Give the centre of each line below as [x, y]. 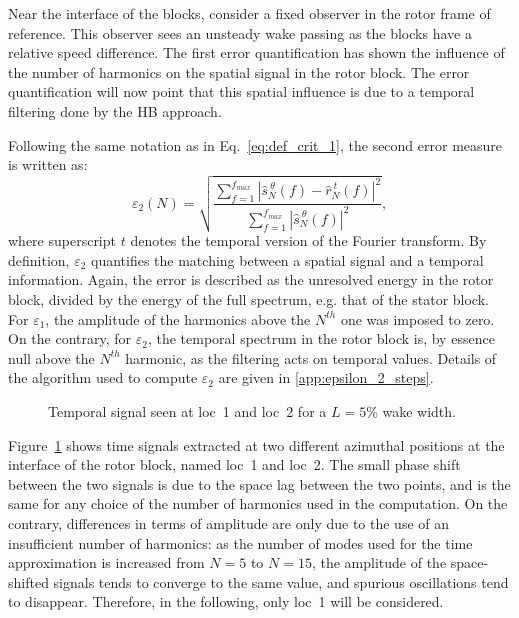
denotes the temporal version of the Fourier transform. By [308, 240]
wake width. [419, 411]
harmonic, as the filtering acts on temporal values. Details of [311, 357]
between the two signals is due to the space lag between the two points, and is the [259, 483]
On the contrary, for [70, 338]
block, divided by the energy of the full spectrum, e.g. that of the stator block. [248, 299]
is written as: [48, 164]
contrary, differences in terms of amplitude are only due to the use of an [229, 523]
